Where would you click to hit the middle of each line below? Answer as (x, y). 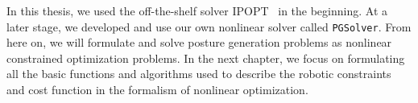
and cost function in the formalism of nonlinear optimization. (157, 90)
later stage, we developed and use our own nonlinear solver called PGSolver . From (209, 26)
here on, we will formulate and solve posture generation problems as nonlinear (199, 42)
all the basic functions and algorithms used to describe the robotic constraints (199, 74)
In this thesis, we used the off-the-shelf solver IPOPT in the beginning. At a (197, 10)
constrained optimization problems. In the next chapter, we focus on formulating (206, 58)
